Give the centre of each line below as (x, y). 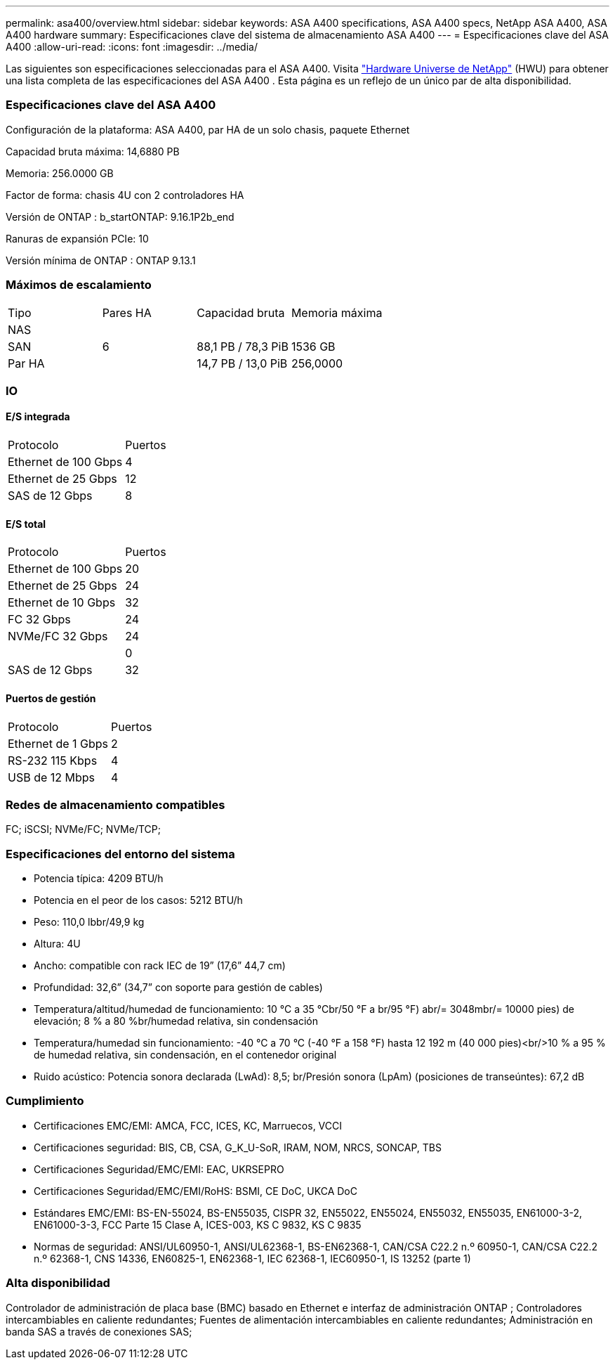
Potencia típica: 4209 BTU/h (99, 879)
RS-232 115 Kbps (53, 760)
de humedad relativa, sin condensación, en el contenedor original (185, 1055)
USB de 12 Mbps (52, 777)
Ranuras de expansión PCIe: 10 (77, 238)
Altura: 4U (57, 944)
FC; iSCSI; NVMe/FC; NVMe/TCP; (83, 829)
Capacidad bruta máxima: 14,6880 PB (93, 151)
